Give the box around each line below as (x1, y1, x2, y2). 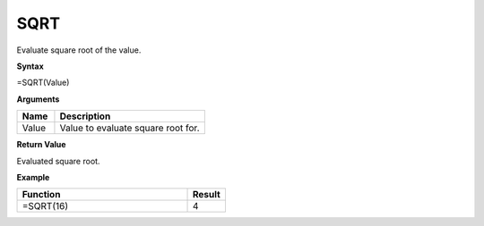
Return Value (16, 139, 66, 150)
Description (59, 110, 111, 122)
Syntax (16, 61, 44, 71)
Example (16, 172, 50, 182)
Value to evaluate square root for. (59, 121, 200, 134)
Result (192, 188, 221, 201)
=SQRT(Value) (16, 77, 70, 88)
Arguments (16, 94, 60, 105)
